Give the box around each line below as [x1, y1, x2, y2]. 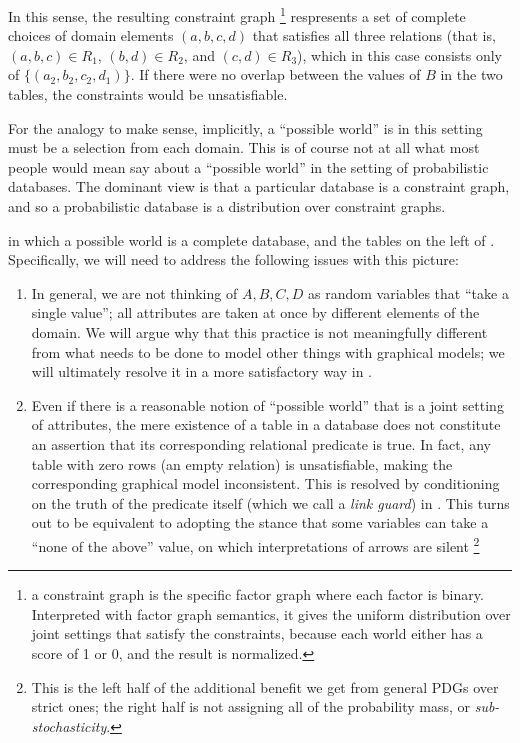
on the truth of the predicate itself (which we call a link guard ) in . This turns [31, 492, 510, 513]
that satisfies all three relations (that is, [252, 25, 496, 46]
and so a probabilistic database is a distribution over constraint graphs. [8, 196, 446, 216]
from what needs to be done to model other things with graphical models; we [31, 341, 505, 362]
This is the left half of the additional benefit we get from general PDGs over [31, 676, 499, 697]
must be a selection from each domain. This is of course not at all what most [8, 137, 480, 158]
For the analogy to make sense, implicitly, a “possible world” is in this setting [8, 117, 483, 138]
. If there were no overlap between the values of [130, 64, 421, 85]
